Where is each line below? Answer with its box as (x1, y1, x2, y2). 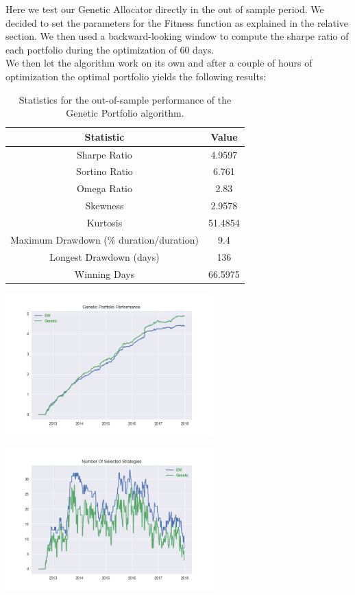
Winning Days (74, 266, 135, 281)
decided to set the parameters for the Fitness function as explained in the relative (5, 15, 349, 30)
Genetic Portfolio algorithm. (66, 106, 184, 120)
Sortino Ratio (76, 164, 133, 178)
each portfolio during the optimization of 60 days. (5, 42, 215, 56)
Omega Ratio (76, 181, 132, 196)
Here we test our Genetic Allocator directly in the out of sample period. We (5, 2, 324, 16)
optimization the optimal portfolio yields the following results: (5, 69, 267, 83)
